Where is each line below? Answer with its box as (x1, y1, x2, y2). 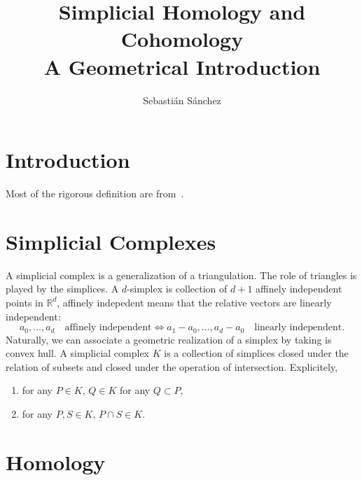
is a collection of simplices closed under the (164, 346, 349, 360)
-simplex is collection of (127, 281, 228, 296)
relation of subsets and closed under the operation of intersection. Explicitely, (6, 359, 338, 374)
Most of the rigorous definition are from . (6, 186, 184, 201)
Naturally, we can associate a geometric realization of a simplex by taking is (6, 332, 332, 346)
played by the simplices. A (6, 281, 119, 296)
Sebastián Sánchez (143, 92, 221, 107)
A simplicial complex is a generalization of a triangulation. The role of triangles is (6, 267, 357, 282)
